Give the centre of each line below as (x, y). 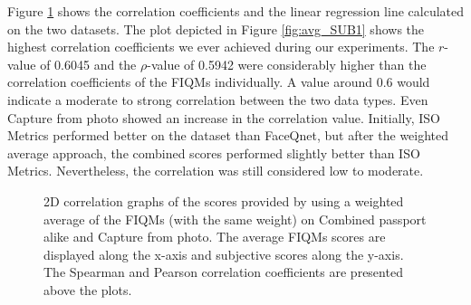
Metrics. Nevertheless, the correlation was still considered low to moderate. (216, 171)
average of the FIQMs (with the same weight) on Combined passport (235, 219)
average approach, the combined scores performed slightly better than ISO (214, 152)
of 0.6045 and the (88, 64)
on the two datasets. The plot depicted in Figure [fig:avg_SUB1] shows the (216, 29)
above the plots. (88, 289)
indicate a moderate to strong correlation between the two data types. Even (218, 99)
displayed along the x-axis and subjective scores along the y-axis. (224, 254)
